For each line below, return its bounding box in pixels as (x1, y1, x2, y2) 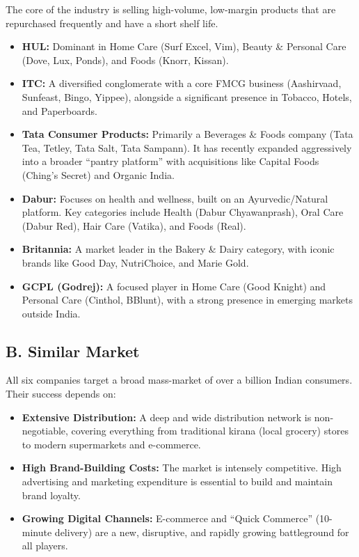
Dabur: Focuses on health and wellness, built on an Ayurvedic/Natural (22, 191, 328, 205)
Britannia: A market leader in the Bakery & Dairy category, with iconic (22, 242, 335, 256)
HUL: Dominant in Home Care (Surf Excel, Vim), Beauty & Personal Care (22, 39, 346, 54)
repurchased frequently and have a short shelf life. (6, 15, 218, 30)
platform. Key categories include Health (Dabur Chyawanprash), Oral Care (22, 205, 344, 219)
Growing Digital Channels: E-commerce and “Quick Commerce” (22, 511, 313, 526)
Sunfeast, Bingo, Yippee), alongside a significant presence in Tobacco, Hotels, (22, 89, 352, 104)
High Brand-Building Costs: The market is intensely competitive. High (22, 460, 342, 475)
